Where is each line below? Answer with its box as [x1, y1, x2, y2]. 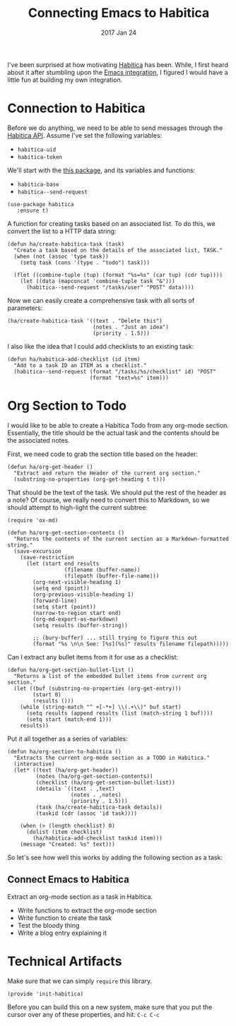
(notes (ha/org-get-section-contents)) [35, 773, 153, 780]
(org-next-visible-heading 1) [33, 578, 122, 585]
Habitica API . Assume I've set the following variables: [7, 131, 163, 139]
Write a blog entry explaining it [17, 929, 107, 937]
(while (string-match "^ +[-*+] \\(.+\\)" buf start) [20, 703, 182, 710]
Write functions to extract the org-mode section [17, 906, 157, 914]
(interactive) [13, 760, 55, 768]
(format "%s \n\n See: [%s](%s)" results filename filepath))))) [33, 640, 230, 648]
